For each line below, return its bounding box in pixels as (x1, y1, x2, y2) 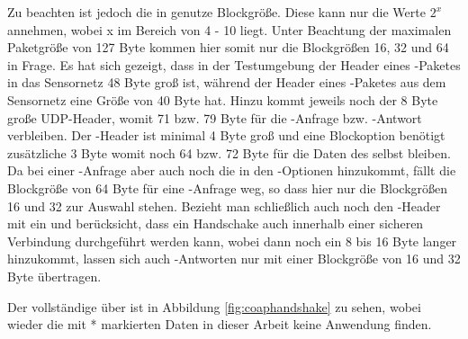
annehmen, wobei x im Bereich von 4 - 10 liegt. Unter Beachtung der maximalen (7, 20, 452, 39)
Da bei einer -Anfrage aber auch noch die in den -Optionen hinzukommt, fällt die (7, 161, 456, 180)
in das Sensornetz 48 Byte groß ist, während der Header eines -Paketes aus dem (7, 73, 446, 92)
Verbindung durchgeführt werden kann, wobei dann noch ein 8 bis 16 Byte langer (7, 231, 457, 250)
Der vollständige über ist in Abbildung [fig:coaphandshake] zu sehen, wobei (7, 297, 421, 316)
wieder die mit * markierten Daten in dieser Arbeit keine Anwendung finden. (7, 315, 432, 334)
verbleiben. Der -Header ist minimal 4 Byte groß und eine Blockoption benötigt (7, 126, 445, 145)
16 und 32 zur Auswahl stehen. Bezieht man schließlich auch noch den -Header (7, 196, 441, 215)
